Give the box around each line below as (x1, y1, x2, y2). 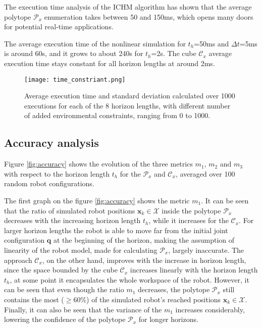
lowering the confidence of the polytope (4, 314, 126, 324)
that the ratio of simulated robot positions (4, 205, 135, 215)
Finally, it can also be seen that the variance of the (4, 304, 162, 314)
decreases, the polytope (138, 284, 210, 295)
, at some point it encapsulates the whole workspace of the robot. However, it (10, 274, 249, 285)
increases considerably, (175, 304, 245, 314)
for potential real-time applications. (4, 21, 114, 32)
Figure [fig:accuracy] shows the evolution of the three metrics (4, 158, 193, 169)
